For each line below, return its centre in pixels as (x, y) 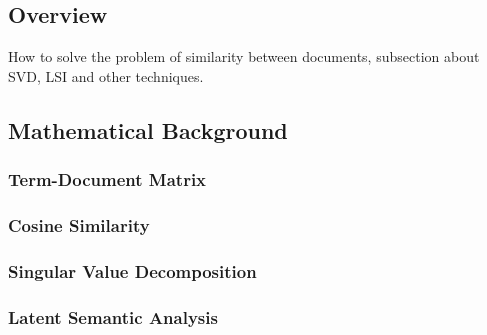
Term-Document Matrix (107, 179)
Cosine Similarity (79, 224)
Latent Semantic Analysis (113, 316)
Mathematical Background (148, 129)
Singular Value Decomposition (132, 270)
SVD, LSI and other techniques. (106, 75)
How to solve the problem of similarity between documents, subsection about (244, 56)
